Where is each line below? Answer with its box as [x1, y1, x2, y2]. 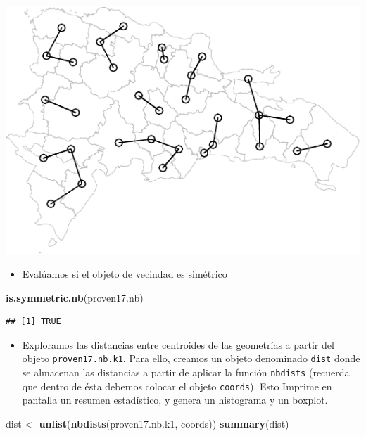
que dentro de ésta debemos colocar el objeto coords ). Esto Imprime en [22, 378, 332, 393]
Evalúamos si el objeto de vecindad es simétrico [22, 266, 227, 281]
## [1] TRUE [6, 316, 61, 327]
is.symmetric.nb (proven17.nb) [6, 290, 144, 304]
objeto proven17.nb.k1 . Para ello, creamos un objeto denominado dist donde [22, 351, 360, 366]
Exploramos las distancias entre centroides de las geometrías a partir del [22, 337, 334, 352]
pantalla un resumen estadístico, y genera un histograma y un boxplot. [22, 392, 328, 407]
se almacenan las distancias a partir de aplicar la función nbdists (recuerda [22, 364, 350, 379]
